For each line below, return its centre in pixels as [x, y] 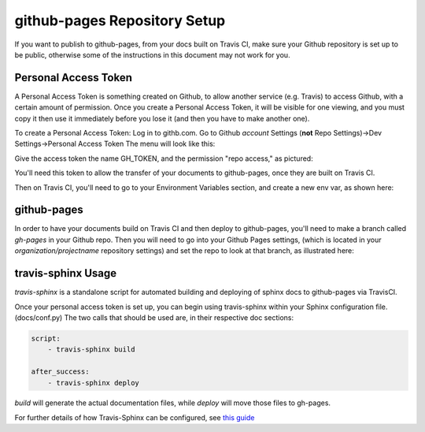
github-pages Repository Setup [120, 20]
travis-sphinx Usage [66, 273]
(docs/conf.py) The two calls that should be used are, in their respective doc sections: [154, 317]
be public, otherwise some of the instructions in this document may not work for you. [152, 54]
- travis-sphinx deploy [93, 383]
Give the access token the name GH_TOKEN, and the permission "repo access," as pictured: [164, 158]
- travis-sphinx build [91, 350]
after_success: [60, 372]
